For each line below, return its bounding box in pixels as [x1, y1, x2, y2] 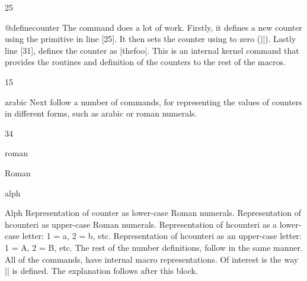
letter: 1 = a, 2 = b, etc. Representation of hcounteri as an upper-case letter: [22, 230, 302, 242]
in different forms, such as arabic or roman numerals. [5, 107, 197, 119]
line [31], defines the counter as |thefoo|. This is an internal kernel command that [5, 44, 299, 56]
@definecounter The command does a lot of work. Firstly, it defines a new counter [5, 21, 302, 33]
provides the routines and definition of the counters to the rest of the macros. [5, 56, 286, 68]
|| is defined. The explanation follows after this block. [5, 264, 198, 277]
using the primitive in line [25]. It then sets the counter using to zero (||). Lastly [5, 33, 296, 45]
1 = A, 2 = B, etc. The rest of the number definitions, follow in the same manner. [5, 241, 303, 253]
